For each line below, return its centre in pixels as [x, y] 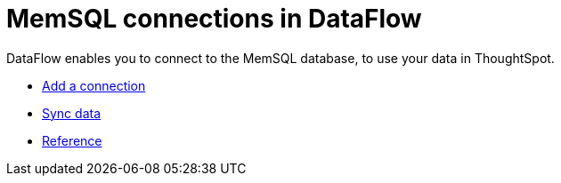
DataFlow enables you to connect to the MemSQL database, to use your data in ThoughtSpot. [280, 58]
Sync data [72, 113]
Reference [72, 140]
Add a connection [94, 85]
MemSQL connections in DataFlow [214, 19]
